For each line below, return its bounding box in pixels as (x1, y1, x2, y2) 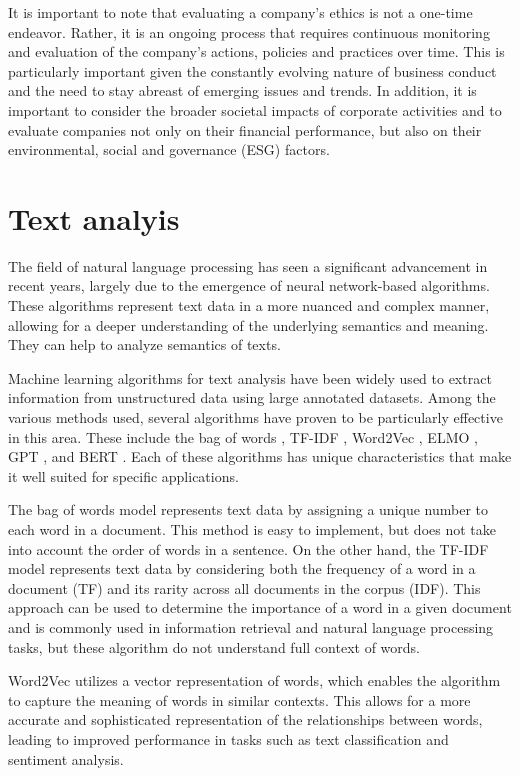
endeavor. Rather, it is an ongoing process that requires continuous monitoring (8, 21, 490, 42)
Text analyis (8, 197, 180, 238)
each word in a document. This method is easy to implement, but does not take (8, 519, 496, 539)
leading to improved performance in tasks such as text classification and (8, 728, 449, 749)
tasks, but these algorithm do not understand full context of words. (8, 636, 420, 657)
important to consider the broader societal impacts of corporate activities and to (8, 99, 502, 120)
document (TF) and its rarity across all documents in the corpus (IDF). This (8, 577, 481, 598)
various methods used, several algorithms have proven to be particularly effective (8, 407, 503, 428)
